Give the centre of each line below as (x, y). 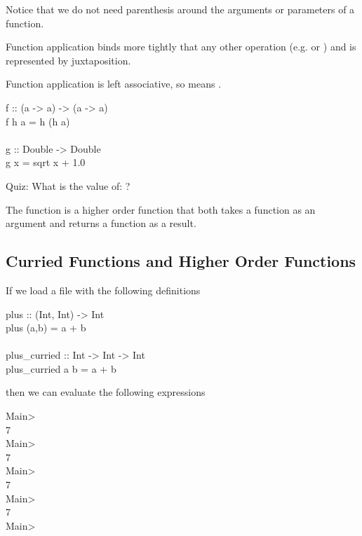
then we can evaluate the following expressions (106, 392)
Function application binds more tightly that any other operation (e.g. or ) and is (181, 47)
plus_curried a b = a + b (61, 368)
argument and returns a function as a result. (101, 223)
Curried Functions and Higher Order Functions (181, 261)
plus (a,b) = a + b (46, 328)
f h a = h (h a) (38, 121)
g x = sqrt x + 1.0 (46, 162)
